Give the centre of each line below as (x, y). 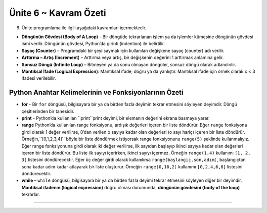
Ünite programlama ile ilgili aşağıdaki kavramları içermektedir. (84, 28)
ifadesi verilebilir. (39, 78)
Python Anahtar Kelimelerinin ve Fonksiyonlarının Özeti (96, 92)
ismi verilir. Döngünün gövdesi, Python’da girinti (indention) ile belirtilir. (93, 44)
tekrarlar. (31, 194)
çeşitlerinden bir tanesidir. (48, 111)
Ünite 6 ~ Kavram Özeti (58, 13)
